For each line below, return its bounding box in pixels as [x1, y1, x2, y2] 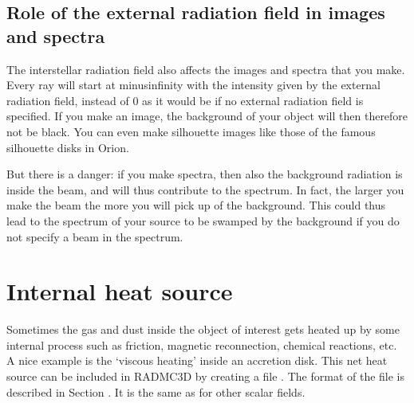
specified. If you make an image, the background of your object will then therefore [6, 108, 408, 124]
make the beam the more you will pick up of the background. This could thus [6, 197, 386, 213]
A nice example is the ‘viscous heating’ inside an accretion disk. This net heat [6, 352, 388, 369]
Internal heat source [6, 275, 233, 307]
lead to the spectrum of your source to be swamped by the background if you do [6, 212, 400, 229]
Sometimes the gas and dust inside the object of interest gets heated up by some [6, 321, 400, 338]
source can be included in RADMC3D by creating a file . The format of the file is [6, 368, 404, 385]
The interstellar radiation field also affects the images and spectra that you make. [6, 61, 405, 77]
